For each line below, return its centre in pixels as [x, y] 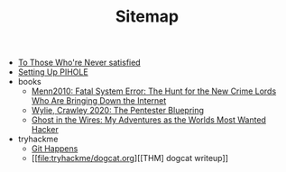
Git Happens [55, 149]
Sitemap [147, 17]
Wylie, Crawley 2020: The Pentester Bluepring [118, 111]
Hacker [45, 130]
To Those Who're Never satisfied [79, 63]
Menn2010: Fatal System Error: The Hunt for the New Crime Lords [154, 91]
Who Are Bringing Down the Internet [99, 101]
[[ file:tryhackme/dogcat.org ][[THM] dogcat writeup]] [129, 158]
